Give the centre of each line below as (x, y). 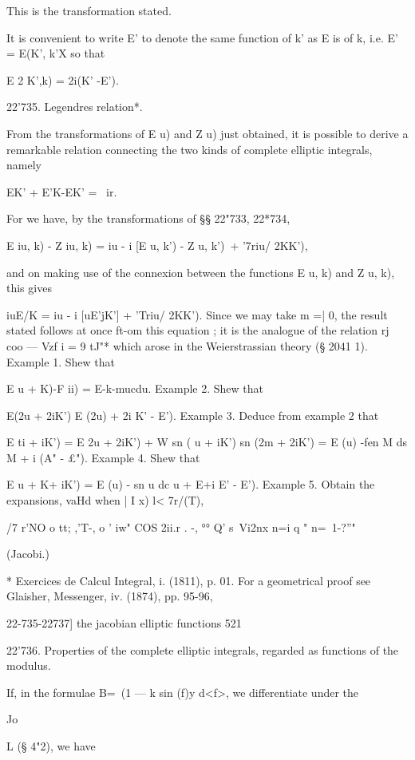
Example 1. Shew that (61, 361)
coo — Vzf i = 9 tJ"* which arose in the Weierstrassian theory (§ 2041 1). (187, 345)
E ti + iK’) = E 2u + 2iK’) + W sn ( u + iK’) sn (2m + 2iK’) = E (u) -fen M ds (207, 442)
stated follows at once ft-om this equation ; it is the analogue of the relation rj (198, 330)
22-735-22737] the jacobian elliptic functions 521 (124, 623)
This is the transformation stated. (89, 10)
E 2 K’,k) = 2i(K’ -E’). (63, 79)
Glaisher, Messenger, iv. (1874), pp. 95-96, (110, 596)
